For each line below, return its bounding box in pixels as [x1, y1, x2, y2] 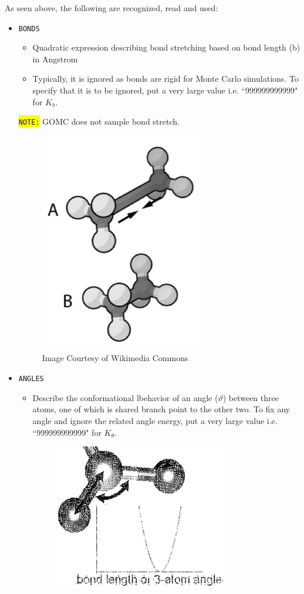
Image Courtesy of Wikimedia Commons [42, 352, 188, 364]
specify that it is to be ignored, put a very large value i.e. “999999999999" [32, 84, 298, 96]
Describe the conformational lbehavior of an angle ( [32, 391, 218, 403]
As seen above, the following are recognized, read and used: [5, 2, 218, 14]
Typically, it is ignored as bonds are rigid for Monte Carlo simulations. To [32, 72, 299, 85]
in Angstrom [32, 52, 78, 65]
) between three [222, 391, 279, 403]
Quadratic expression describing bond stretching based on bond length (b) [32, 41, 300, 54]
